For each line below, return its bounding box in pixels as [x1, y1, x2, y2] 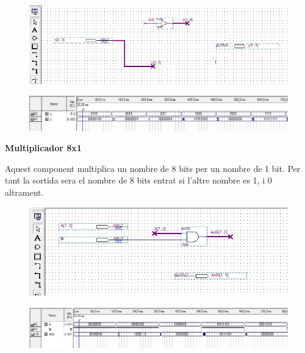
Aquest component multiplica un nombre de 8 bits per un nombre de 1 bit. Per [5, 162, 301, 174]
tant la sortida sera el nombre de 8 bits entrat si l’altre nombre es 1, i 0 [5, 174, 272, 187]
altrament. [5, 186, 44, 199]
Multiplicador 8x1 [5, 141, 82, 154]
